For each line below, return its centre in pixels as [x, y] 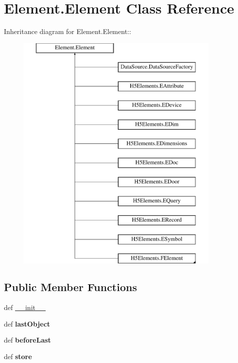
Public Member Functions [70, 287]
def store [18, 356]
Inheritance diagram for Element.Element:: [68, 31]
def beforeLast [27, 340]
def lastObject [27, 323]
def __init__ [25, 307]
